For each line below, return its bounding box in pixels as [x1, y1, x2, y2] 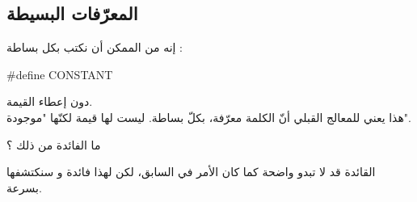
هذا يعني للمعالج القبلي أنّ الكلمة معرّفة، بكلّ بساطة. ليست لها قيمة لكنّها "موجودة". [6, 108, 411, 125]
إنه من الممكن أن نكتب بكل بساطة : [6, 39, 183, 56]
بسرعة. [6, 179, 42, 196]
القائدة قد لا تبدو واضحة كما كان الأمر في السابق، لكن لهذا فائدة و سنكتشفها [6, 163, 376, 180]
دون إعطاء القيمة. [6, 93, 93, 110]
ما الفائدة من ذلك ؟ [6, 136, 101, 153]
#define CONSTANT [6, 65, 113, 82]
